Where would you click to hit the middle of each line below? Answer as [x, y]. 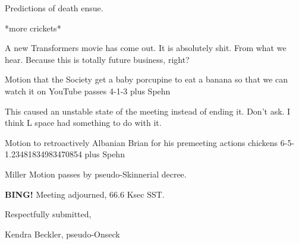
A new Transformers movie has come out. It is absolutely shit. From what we [146, 48]
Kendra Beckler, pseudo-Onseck [62, 234]
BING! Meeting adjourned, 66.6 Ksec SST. [85, 194]
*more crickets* [33, 28]
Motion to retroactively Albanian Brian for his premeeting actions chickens [141, 142]
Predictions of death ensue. [54, 8]
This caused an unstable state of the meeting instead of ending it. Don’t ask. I [148, 111]
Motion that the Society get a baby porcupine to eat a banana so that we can [147, 79]
